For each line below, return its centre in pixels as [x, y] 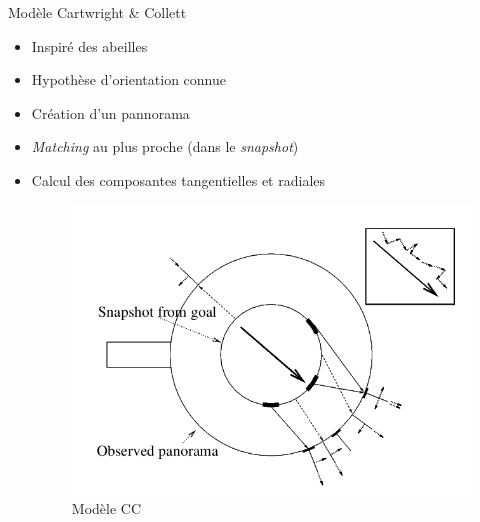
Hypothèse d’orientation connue [128, 79]
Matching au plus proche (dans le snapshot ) [165, 146]
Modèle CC [106, 508]
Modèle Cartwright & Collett [97, 12]
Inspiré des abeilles [89, 45]
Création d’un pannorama [110, 112]
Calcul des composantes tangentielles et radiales [178, 179]
